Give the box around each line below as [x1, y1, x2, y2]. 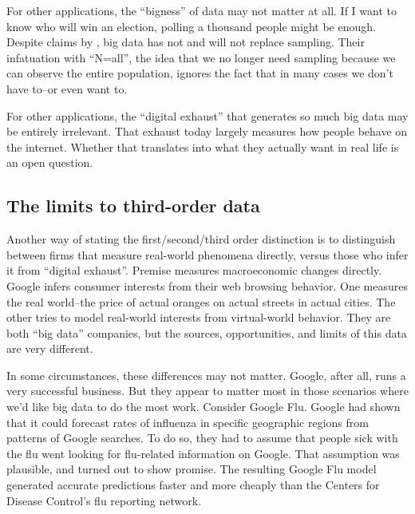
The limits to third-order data [6, 193, 260, 218]
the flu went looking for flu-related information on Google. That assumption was [6, 445, 400, 461]
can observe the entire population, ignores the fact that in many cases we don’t [6, 65, 393, 81]
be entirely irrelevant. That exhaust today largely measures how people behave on [6, 123, 408, 140]
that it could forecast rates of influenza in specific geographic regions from [6, 413, 369, 430]
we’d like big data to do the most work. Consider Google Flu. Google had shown [6, 398, 401, 415]
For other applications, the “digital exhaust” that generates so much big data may [6, 107, 409, 124]
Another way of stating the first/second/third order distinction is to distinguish [6, 231, 396, 247]
